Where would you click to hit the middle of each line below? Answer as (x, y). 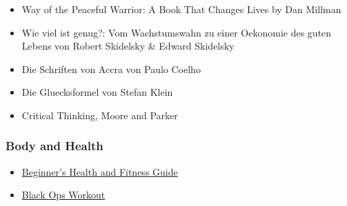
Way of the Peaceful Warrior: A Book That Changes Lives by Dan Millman (181, 9)
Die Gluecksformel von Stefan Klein (97, 92)
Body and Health (54, 146)
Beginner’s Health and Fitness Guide (100, 171)
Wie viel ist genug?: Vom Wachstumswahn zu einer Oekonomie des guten (177, 32)
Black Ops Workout (63, 195)
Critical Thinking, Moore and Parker (100, 115)
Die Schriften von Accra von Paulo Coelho (111, 69)
